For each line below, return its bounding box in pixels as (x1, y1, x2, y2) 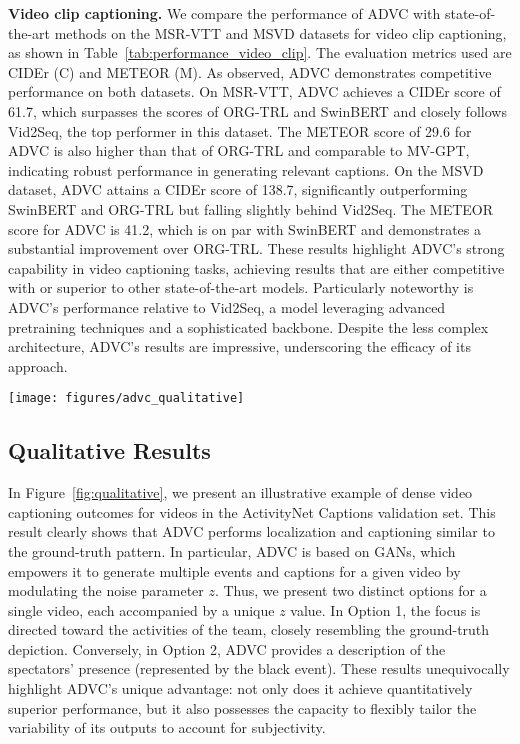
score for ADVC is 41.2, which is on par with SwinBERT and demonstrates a (8, 218, 482, 239)
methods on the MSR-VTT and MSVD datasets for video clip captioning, (54, 22, 507, 43)
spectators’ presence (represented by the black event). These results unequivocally (8, 658, 510, 679)
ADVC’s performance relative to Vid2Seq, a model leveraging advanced (8, 296, 446, 317)
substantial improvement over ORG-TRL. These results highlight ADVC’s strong (8, 238, 505, 259)
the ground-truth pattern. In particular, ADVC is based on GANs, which (8, 540, 456, 561)
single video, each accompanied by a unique (8, 599, 275, 620)
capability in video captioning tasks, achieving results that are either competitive (8, 257, 505, 278)
